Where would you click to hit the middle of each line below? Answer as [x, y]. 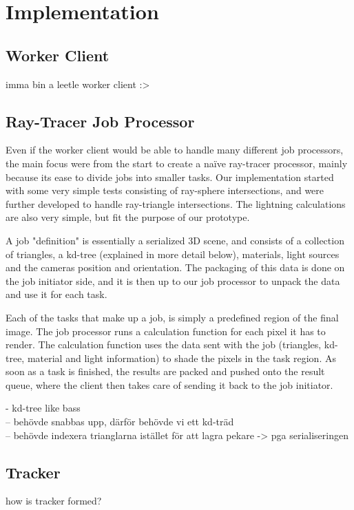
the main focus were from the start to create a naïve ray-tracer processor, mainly [177, 163]
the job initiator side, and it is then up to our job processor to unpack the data [173, 280]
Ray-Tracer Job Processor [100, 121]
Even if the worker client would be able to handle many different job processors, [175, 150]
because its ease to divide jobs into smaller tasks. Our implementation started [170, 177]
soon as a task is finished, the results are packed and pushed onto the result [165, 371]
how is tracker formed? [54, 501]
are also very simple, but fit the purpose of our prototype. [128, 217]
